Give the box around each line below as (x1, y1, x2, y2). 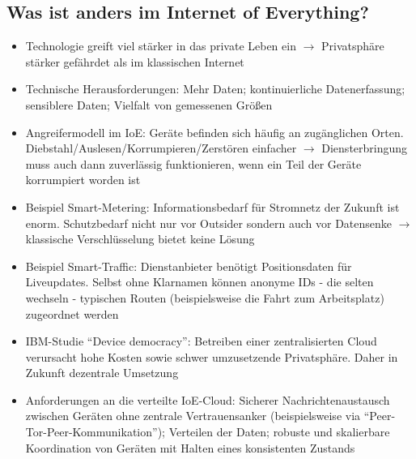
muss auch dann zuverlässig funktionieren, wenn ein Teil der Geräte (25, 155, 362, 172)
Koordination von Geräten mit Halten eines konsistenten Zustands (25, 439, 355, 456)
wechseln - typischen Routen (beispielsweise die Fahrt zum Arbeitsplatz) (25, 289, 384, 306)
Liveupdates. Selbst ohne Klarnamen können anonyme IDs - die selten (25, 273, 374, 290)
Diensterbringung (321, 139, 408, 157)
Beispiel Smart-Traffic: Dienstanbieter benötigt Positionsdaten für (25, 257, 352, 274)
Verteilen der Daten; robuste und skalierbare (168, 423, 390, 440)
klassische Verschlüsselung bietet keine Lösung (25, 230, 255, 247)
